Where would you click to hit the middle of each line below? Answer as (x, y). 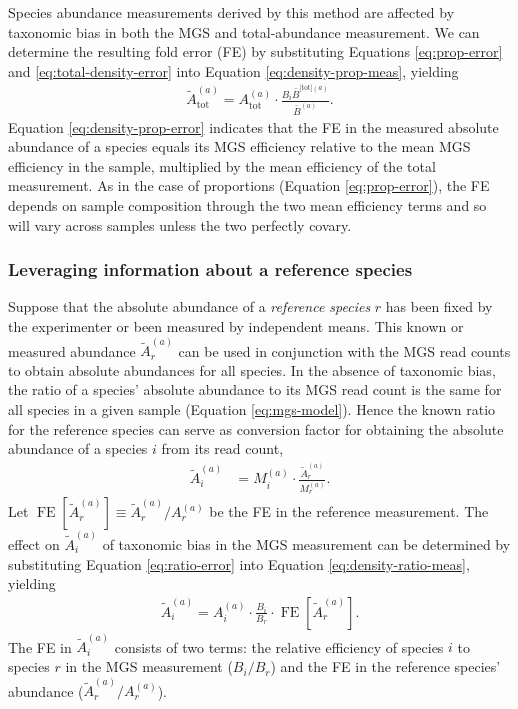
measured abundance (72, 350)
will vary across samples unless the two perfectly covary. (180, 224)
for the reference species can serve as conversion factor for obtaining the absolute (256, 428)
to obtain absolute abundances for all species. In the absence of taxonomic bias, (252, 369)
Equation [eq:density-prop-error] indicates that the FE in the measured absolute (253, 126)
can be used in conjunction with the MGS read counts (344, 350)
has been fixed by (439, 306)
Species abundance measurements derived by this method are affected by (231, 12)
